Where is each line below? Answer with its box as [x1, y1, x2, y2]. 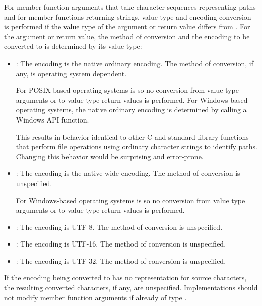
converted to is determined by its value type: [4, 41, 142, 51]
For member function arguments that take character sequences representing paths [4, 2, 256, 12]
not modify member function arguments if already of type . [4, 292, 187, 302]
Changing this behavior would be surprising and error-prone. [16, 151, 204, 161]
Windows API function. [16, 114, 89, 125]
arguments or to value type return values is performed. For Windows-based [16, 94, 248, 105]
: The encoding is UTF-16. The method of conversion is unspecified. [16, 238, 226, 249]
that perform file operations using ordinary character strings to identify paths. [16, 141, 257, 152]
